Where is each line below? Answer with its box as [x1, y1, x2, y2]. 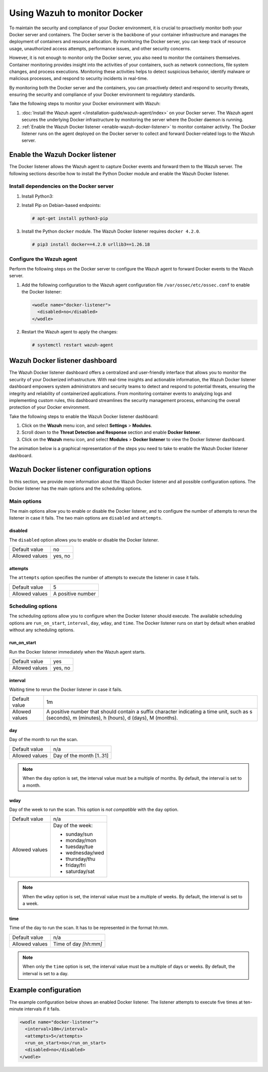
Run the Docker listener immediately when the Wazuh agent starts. [9, 649, 146, 655]
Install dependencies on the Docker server [9, 183, 114, 190]
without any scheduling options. [9, 627, 74, 633]
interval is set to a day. [22, 970, 69, 976]
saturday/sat [65, 868, 95, 875]
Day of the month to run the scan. [9, 737, 78, 742]
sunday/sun [65, 831, 93, 838]
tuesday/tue [65, 843, 94, 850]
